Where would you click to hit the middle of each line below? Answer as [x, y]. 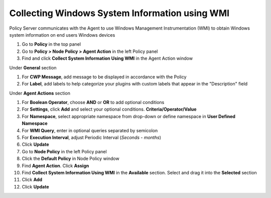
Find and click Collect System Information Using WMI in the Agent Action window [107, 58]
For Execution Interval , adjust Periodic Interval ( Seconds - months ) [92, 138]
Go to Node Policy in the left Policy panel [64, 151]
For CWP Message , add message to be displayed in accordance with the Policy [104, 77]
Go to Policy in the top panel [51, 44]
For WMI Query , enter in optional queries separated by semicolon [90, 130]
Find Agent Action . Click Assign [55, 165]
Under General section [33, 67]
